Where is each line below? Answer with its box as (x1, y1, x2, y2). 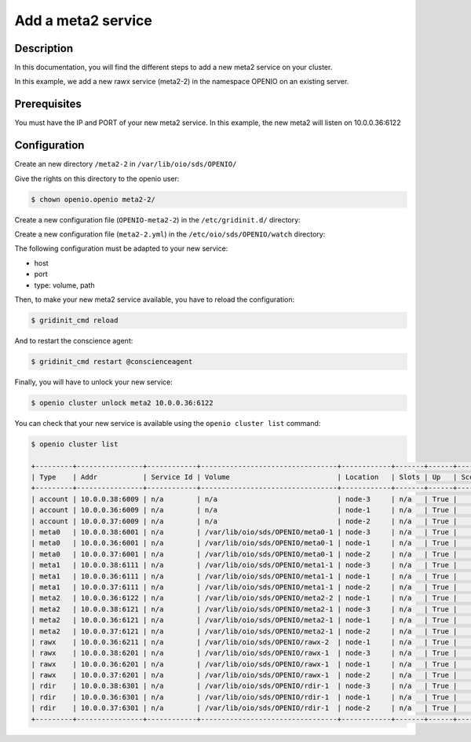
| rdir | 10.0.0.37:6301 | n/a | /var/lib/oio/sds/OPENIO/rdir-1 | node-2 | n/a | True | (31, 703, 458, 713)
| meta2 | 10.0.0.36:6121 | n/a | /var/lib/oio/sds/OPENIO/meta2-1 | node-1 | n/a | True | (31, 615, 458, 625)
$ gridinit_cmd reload (31, 315, 119, 325)
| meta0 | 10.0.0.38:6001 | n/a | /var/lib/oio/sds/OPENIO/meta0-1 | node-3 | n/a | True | (31, 527, 458, 536)
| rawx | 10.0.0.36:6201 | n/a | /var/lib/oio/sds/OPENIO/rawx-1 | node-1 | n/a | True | (31, 659, 458, 668)
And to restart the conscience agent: (14, 336, 133, 345)
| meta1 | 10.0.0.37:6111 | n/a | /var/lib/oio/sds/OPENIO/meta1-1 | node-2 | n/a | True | (31, 582, 458, 591)
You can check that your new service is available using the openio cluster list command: (14, 418, 321, 428)
